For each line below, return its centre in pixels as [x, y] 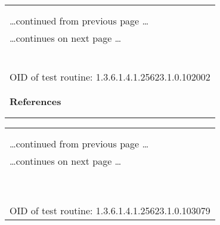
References [35, 101]
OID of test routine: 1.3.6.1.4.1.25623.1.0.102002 [110, 77]
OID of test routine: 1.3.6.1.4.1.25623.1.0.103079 [110, 210]
